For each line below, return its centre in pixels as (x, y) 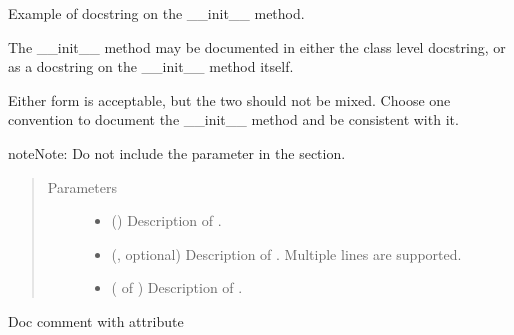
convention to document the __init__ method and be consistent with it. (233, 119)
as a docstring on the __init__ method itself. (151, 66)
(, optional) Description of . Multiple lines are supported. (286, 253)
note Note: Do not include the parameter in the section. (177, 152)
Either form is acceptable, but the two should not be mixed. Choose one (229, 99)
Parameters (82, 186)
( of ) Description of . (177, 287)
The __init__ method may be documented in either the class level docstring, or (257, 46)
